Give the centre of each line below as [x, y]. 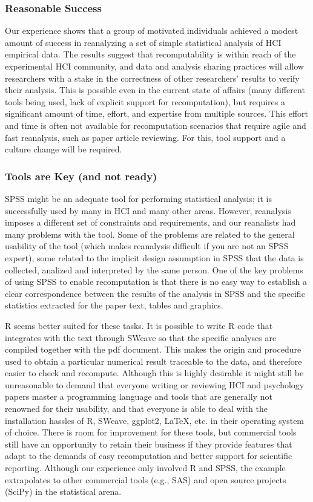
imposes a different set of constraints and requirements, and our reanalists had [150, 222]
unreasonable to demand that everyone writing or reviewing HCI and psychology [155, 384]
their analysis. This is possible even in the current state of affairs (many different [155, 90]
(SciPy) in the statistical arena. [63, 491]
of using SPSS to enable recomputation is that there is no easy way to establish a [156, 282]
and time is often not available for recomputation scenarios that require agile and [156, 125]
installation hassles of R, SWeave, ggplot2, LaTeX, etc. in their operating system [155, 420]
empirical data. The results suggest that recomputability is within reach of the [150, 54]
